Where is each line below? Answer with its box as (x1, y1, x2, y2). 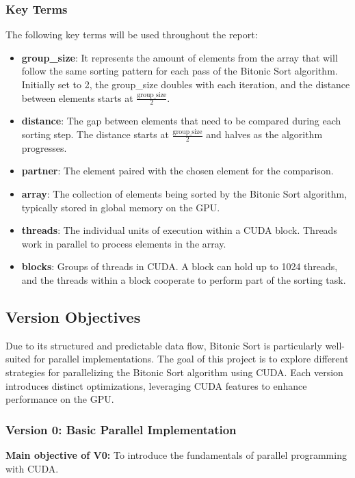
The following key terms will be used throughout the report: (5, 27, 258, 42)
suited (5, 351, 31, 366)
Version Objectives (5, 306, 141, 327)
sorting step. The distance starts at (21, 127, 169, 142)
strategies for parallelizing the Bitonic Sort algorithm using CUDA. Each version (5, 364, 343, 379)
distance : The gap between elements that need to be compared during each (21, 114, 341, 128)
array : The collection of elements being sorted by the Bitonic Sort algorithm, (21, 187, 347, 201)
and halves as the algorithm (206, 127, 323, 142)
